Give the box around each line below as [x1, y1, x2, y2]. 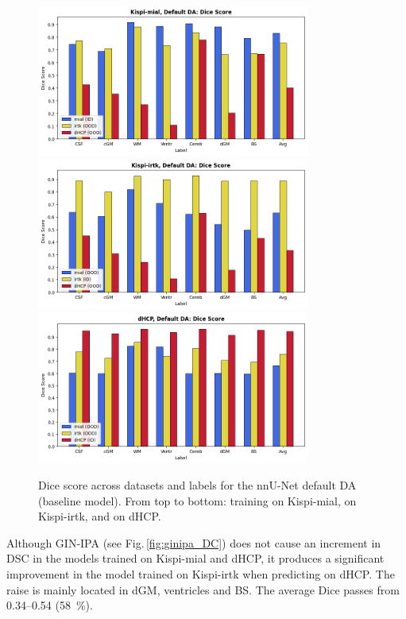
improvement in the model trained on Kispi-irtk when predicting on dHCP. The [6, 566, 395, 582]
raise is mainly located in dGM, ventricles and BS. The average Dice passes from [6, 581, 400, 598]
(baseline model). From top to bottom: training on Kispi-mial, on [38, 492, 357, 509]
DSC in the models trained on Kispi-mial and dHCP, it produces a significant [6, 550, 385, 567]
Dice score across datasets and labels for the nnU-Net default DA [38, 477, 357, 493]
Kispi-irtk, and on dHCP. [38, 508, 161, 524]
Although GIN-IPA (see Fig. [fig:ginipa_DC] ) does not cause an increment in [6, 534, 381, 551]
